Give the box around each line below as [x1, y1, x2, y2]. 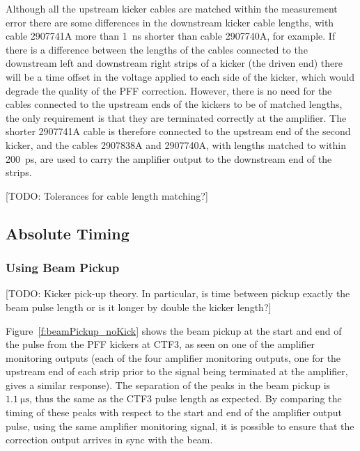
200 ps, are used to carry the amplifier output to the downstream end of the [6, 151, 332, 166]
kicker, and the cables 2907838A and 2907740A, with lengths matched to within [6, 137, 347, 152]
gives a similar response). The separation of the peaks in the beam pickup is [6, 377, 331, 392]
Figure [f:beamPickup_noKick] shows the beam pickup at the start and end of [6, 323, 342, 338]
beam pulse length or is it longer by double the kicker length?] [6, 299, 272, 314]
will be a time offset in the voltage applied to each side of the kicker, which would [6, 69, 355, 84]
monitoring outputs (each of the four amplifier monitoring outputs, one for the [6, 350, 341, 365]
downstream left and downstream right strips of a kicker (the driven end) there [6, 56, 343, 70]
